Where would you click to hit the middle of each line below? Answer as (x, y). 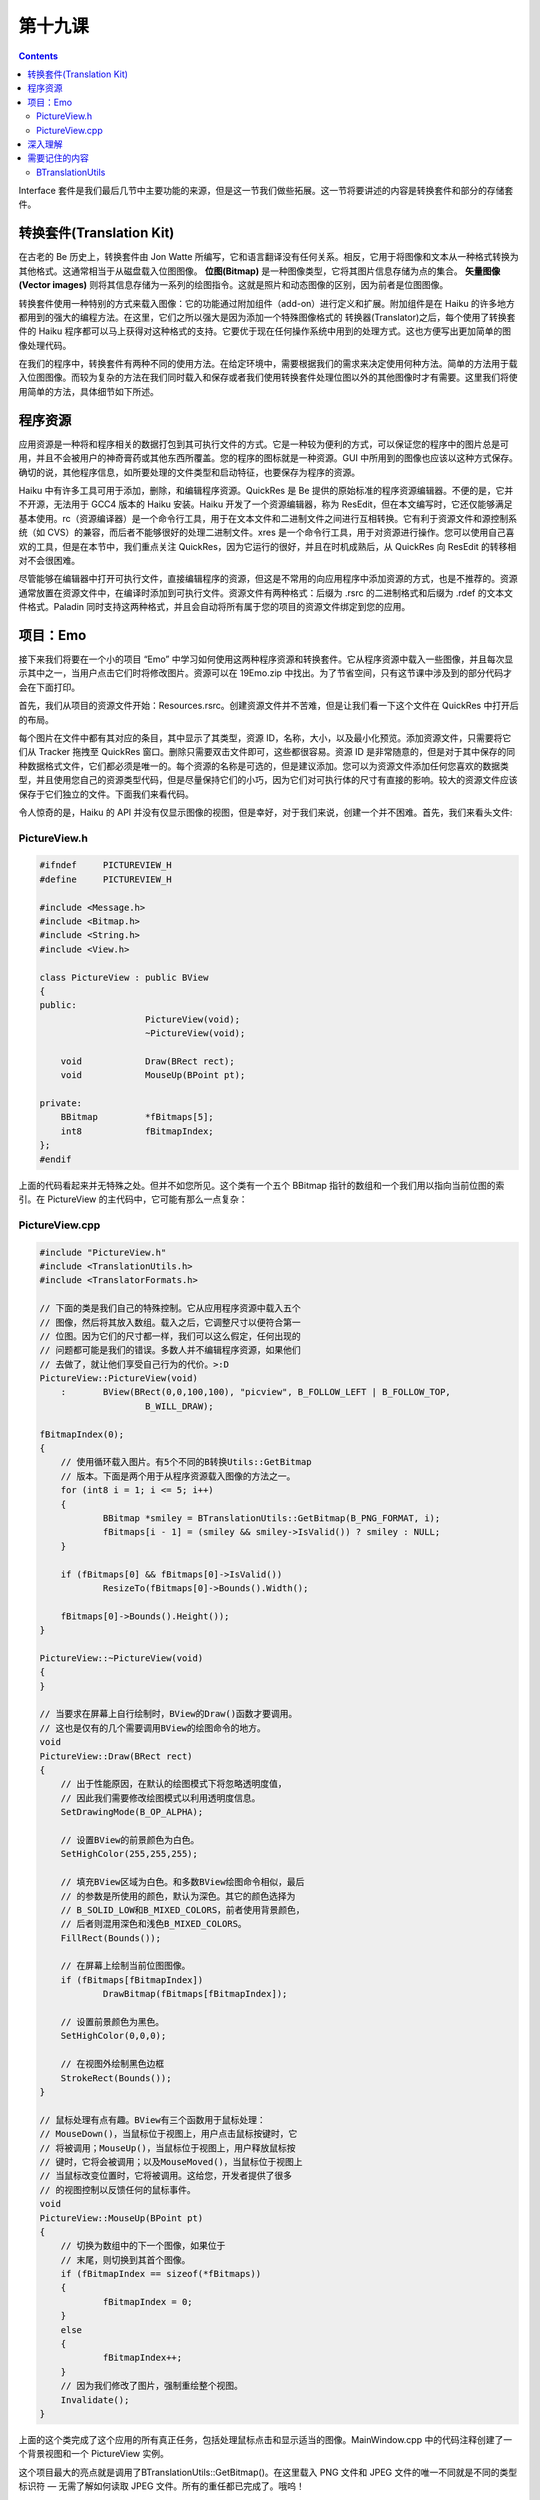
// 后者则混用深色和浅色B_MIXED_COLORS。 (153, 1924)
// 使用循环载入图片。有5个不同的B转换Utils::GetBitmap (186, 1462)
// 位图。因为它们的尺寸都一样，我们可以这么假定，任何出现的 (170, 1336)
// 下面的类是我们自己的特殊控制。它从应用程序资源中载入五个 (170, 1308)
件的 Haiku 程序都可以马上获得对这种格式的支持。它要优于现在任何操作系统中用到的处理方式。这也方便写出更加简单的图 (265, 331)
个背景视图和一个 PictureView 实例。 (93, 2454)
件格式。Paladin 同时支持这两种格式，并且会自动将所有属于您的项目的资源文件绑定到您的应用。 (214, 607)
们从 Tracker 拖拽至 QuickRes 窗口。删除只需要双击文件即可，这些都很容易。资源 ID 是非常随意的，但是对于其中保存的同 (267, 752)
